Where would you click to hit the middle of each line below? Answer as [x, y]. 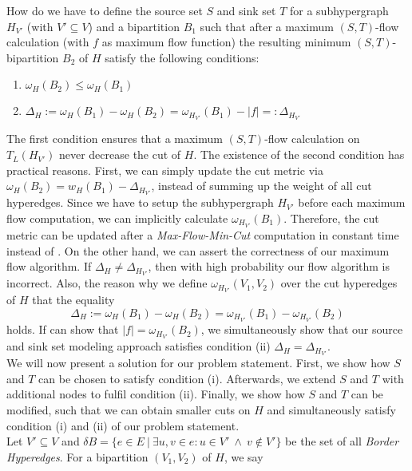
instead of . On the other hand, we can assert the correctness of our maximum [198, 250]
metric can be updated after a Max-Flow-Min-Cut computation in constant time [203, 235]
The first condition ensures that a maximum [115, 139]
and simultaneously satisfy [331, 410]
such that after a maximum [267, 26]
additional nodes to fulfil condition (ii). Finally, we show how [156, 394]
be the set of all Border [342, 441]
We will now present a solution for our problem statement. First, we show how [198, 363]
